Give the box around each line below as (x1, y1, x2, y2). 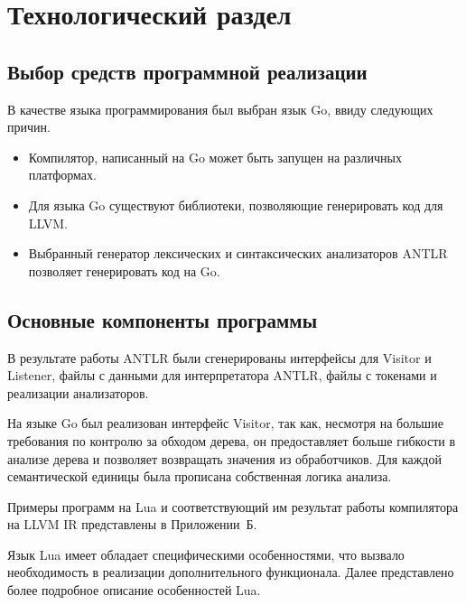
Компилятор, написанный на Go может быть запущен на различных (28, 147, 403, 166)
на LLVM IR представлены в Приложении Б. (7, 515, 257, 534)
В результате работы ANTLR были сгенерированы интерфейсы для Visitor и (7, 348, 432, 367)
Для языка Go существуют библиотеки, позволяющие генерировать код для (28, 195, 443, 214)
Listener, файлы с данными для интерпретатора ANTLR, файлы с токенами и (7, 366, 437, 385)
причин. (7, 117, 51, 136)
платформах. (28, 165, 97, 184)
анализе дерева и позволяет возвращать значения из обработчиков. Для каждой (7, 449, 442, 468)
